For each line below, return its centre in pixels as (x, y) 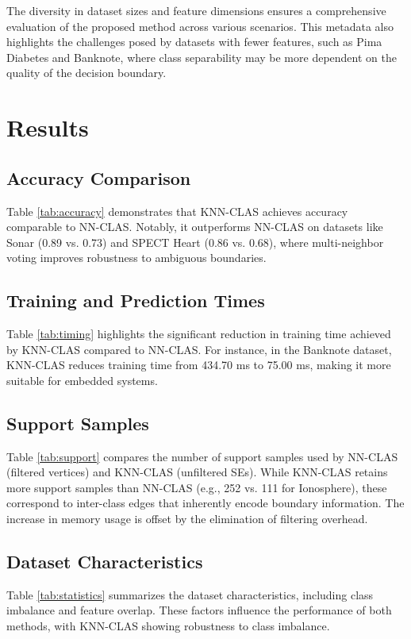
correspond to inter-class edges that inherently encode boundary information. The (205, 503)
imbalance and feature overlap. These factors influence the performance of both (199, 610)
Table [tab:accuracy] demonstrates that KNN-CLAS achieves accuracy (177, 211)
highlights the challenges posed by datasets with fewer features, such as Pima (194, 42)
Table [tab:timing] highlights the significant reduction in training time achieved (199, 334)
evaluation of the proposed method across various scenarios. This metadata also (200, 26)
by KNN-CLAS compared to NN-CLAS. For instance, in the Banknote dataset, (199, 349)
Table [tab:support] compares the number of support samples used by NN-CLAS (202, 456)
